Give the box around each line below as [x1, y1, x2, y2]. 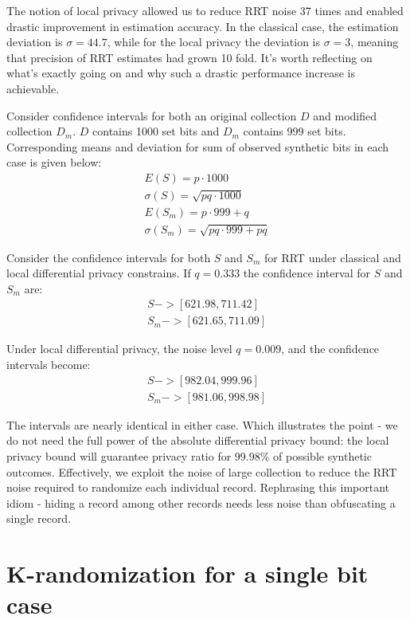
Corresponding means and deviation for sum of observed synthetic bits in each [6, 138, 389, 155]
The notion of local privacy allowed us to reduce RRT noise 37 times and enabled [6, 2, 404, 18]
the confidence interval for [243, 265, 370, 281]
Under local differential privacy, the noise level [6, 340, 232, 357]
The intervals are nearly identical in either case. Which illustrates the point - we [6, 416, 398, 433]
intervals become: [6, 356, 91, 373]
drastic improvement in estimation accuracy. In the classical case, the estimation [6, 18, 399, 34]
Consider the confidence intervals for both [6, 249, 211, 265]
